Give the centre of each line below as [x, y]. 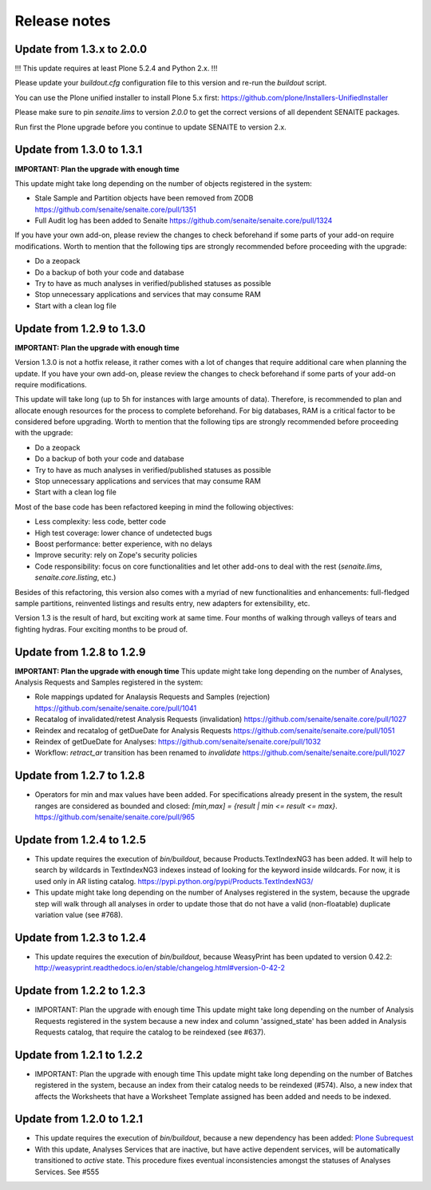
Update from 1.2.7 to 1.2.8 [80, 776]
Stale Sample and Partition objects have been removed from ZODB [144, 198]
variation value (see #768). [79, 914]
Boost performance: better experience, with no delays [124, 544]
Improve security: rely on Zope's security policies [116, 555]
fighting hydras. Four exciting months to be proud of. [101, 629]
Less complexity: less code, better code [101, 522]
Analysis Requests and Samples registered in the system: [109, 682]
